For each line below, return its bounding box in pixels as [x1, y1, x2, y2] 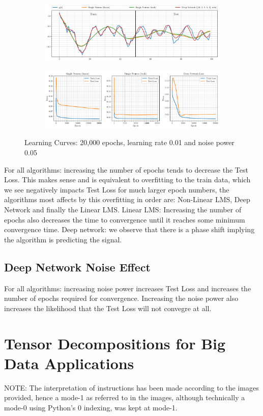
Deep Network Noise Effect [4, 259, 151, 274]
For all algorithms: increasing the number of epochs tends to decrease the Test [4, 164, 248, 175]
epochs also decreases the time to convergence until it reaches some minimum [4, 214, 245, 225]
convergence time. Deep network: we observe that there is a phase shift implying [4, 224, 255, 235]
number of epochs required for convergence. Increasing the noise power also [4, 293, 239, 303]
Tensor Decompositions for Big [4, 332, 226, 353]
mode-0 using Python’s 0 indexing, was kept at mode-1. [4, 402, 178, 412]
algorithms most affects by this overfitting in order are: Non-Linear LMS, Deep [4, 194, 250, 205]
